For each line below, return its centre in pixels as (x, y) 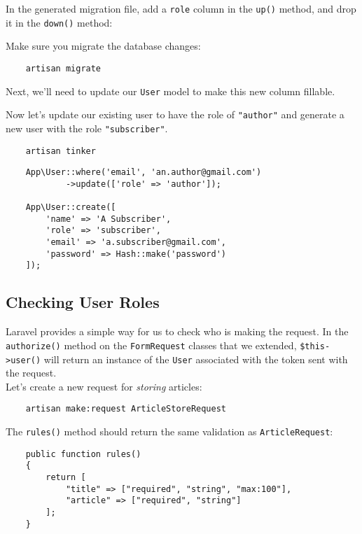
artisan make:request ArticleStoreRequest (126, 409)
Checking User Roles (83, 302)
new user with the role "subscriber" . (87, 128)
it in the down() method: (59, 22)
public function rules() (83, 454)
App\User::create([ (71, 208)
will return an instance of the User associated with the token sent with (196, 359)
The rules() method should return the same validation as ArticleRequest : (169, 431)
